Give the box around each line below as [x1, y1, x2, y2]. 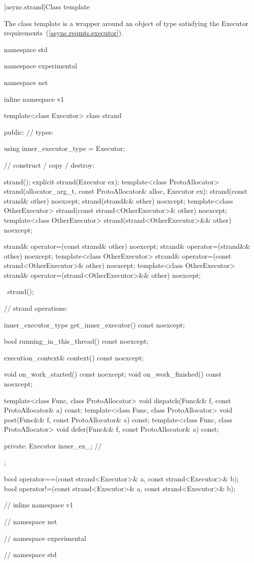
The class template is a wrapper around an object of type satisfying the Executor [4, 18, 249, 28]
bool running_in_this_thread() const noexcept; [4, 336, 149, 346]
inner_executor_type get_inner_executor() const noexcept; [4, 319, 185, 329]
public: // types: [4, 126, 53, 137]
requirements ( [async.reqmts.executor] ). [4, 28, 124, 38]
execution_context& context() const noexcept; [4, 352, 144, 362]
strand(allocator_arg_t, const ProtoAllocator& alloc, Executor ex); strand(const [4, 186, 248, 196]
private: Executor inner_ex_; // [4, 441, 102, 450]
